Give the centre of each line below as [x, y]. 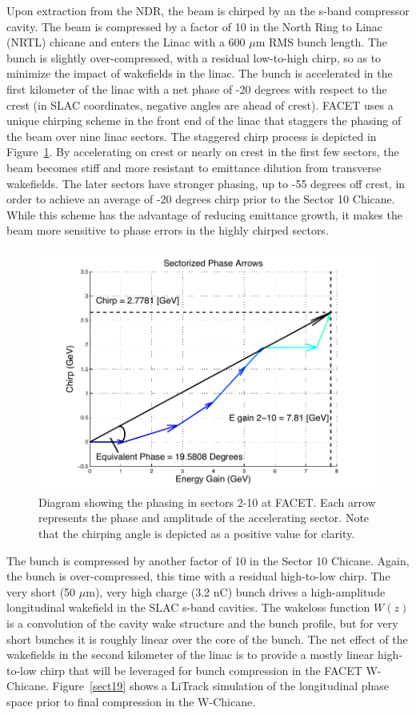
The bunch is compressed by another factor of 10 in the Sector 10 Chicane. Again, [208, 560]
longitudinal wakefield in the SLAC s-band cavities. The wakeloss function [188, 607]
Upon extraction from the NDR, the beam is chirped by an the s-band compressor [208, 10]
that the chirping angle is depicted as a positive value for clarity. [197, 533]
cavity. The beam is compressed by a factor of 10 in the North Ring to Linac [195, 26]
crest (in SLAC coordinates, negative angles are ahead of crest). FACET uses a [200, 104]
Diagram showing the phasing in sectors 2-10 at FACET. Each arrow [207, 502]
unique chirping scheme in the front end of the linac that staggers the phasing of [204, 121]
